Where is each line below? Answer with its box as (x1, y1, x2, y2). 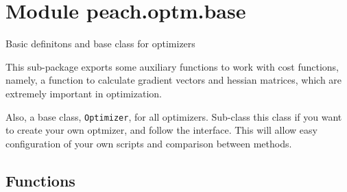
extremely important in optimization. (5, 86, 162, 100)
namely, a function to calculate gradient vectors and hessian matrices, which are (5, 73, 342, 87)
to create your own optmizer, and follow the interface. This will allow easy (5, 123, 318, 137)
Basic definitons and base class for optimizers (5, 36, 195, 51)
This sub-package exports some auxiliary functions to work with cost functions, (5, 59, 339, 73)
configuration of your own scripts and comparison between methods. (5, 136, 292, 150)
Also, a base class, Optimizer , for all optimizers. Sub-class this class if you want (5, 109, 342, 123)
